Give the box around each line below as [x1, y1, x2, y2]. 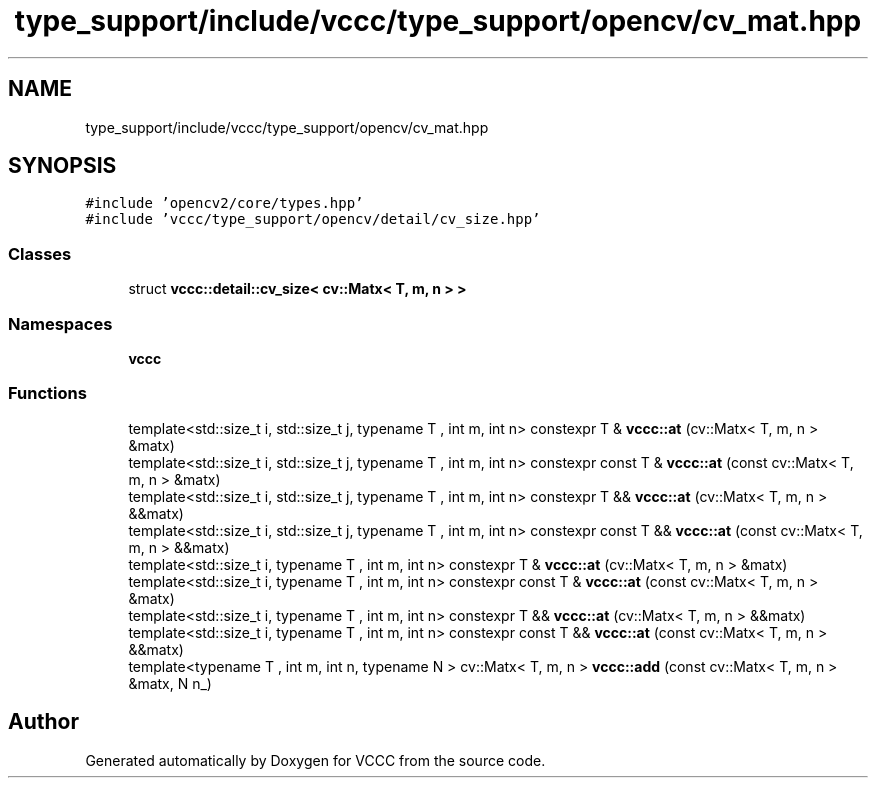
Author [8, 709, 79, 735]
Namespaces [8, 313, 113, 334]
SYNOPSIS [8, 153, 117, 179]
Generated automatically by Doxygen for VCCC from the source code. [85, 751, 546, 769]
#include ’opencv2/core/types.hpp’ [85, 195, 364, 212]
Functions [8, 383, 87, 404]
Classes [8, 243, 72, 264]
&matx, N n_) [128, 674, 212, 692]
